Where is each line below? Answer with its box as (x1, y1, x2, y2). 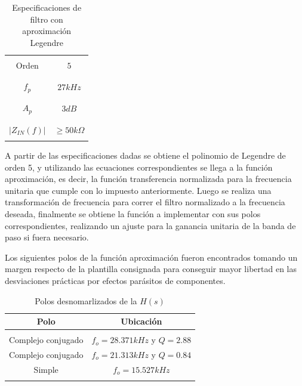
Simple (33, 363, 58, 375)
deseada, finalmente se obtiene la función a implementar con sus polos (5, 207, 261, 220)
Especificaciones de (12, 1, 82, 13)
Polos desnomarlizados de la (35, 294, 137, 307)
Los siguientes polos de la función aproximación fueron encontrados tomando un (5, 251, 298, 263)
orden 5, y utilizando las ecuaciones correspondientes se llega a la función (5, 160, 273, 173)
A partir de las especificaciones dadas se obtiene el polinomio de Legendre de (5, 149, 286, 161)
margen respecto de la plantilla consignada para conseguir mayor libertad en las (5, 263, 297, 275)
